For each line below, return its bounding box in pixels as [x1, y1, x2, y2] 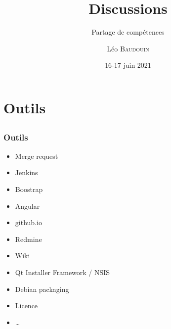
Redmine [15, 234, 42, 244]
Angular [15, 200, 40, 211]
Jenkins [15, 167, 38, 178]
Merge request [15, 150, 58, 161]
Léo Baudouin [107, 43, 149, 53]
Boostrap [15, 184, 43, 194]
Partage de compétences [91, 27, 165, 37]
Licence [15, 300, 38, 311]
